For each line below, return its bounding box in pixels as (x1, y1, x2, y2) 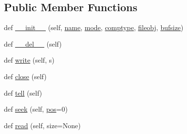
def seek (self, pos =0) (4, 104, 68, 114)
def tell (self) (4, 87, 42, 98)
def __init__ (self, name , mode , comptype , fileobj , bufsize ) (4, 22, 184, 33)
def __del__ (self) (4, 38, 62, 49)
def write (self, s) (4, 55, 55, 65)
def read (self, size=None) (4, 120, 81, 130)
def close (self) (4, 71, 47, 81)
